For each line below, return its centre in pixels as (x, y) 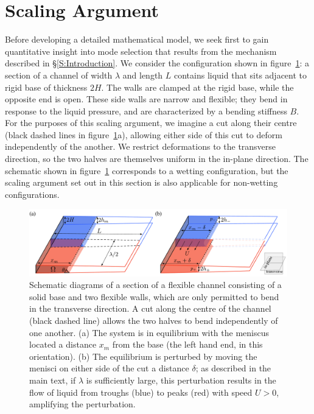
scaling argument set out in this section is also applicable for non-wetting (141, 182)
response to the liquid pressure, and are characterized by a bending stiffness (146, 111)
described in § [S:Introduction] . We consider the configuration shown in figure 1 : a (157, 63)
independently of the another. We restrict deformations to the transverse (141, 146)
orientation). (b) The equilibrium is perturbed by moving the (143, 356)
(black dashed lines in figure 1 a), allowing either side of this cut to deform (144, 134)
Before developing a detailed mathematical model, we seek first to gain (137, 39)
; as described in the (233, 368)
